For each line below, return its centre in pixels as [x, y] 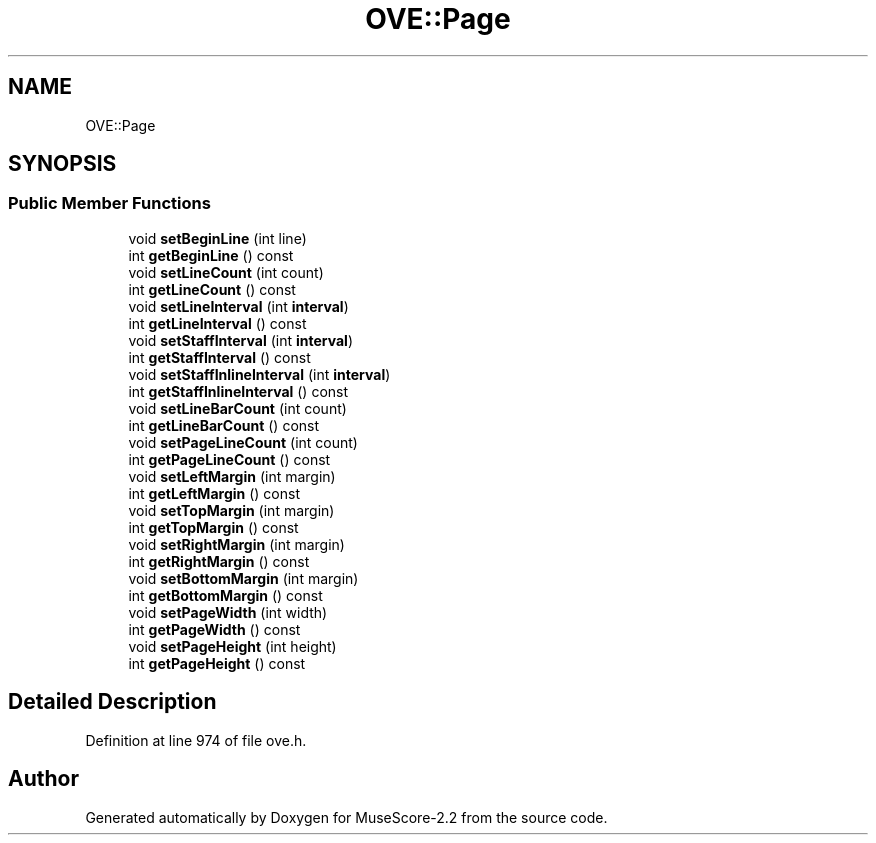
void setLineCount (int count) [226, 272]
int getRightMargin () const [219, 561]
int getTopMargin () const [213, 527]
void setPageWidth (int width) [228, 612]
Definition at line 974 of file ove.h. [196, 740]
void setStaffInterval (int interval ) [241, 340]
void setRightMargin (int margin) [236, 544]
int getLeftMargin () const [214, 493]
